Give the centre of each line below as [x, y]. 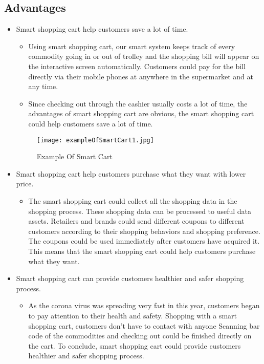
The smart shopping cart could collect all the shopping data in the [133, 200]
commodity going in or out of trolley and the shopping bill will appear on [144, 56]
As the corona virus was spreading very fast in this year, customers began [144, 305]
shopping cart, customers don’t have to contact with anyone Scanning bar [144, 325]
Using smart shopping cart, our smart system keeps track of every [132, 46]
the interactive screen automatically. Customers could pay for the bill [137, 66]
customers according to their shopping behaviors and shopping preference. [144, 231]
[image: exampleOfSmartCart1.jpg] [95, 140]
